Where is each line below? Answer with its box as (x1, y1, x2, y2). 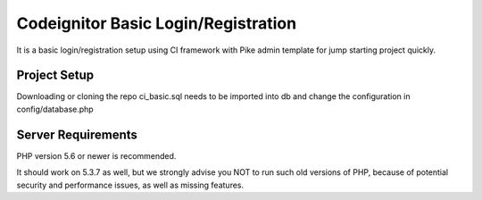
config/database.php (16, 104, 94, 114)
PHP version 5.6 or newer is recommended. (16, 150, 177, 161)
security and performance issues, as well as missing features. (16, 179, 245, 190)
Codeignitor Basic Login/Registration (16, 13, 297, 33)
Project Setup (16, 68, 95, 83)
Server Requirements (16, 127, 138, 142)
